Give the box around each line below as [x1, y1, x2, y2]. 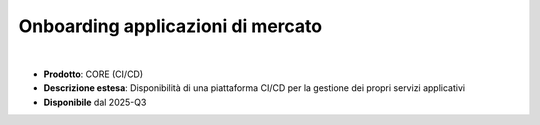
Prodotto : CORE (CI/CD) [43, 68, 144, 80]
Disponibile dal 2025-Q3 [43, 96, 147, 108]
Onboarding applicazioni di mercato [18, 15, 323, 37]
